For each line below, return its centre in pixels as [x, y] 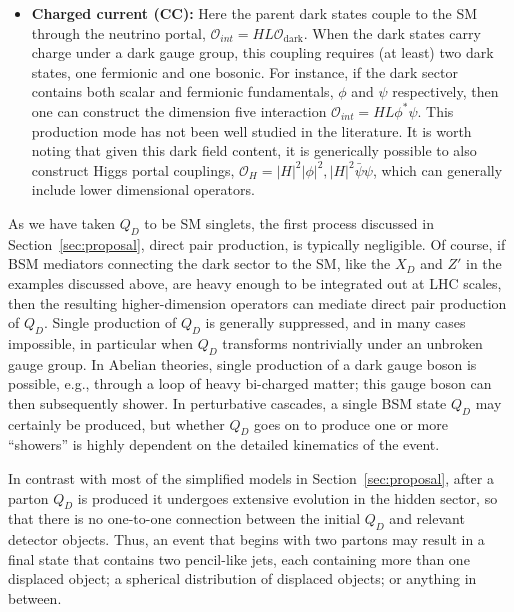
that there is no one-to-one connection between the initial [184, 518]
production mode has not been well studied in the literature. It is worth [251, 130]
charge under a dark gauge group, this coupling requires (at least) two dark [262, 52]
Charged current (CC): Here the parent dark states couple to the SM [254, 13]
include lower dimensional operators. [143, 189]
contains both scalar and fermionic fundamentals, [182, 91]
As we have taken [61, 222]
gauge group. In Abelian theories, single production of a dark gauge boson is [242, 363]
